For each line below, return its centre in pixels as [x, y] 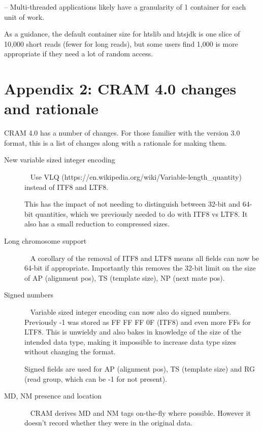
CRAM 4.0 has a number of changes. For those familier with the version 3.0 [122, 133]
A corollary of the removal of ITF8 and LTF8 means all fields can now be [145, 258]
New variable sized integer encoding [60, 160]
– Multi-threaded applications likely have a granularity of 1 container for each [125, 7]
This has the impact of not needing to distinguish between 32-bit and [132, 204]
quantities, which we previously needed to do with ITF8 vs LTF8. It [141, 213]
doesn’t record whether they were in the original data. [109, 423]
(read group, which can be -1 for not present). [96, 378]
